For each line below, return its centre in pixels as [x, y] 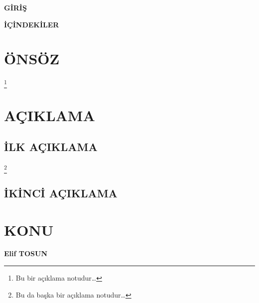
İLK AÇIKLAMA [51, 147]
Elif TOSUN [26, 253]
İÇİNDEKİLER [32, 24]
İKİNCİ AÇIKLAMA [61, 193]
